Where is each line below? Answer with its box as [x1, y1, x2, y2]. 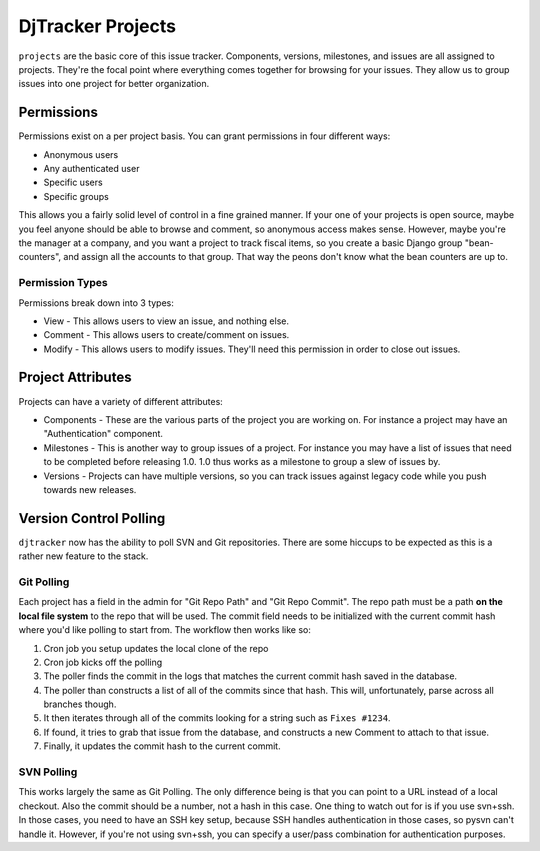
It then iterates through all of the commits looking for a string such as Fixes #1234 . [43, 712, 391, 724]
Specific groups [43, 190, 109, 202]
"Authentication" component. [43, 428, 164, 440]
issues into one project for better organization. [18, 78, 210, 90]
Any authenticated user [43, 163, 140, 175]
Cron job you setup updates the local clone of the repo [43, 642, 269, 654]
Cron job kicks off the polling [43, 656, 163, 668]
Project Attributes [18, 369, 132, 386]
